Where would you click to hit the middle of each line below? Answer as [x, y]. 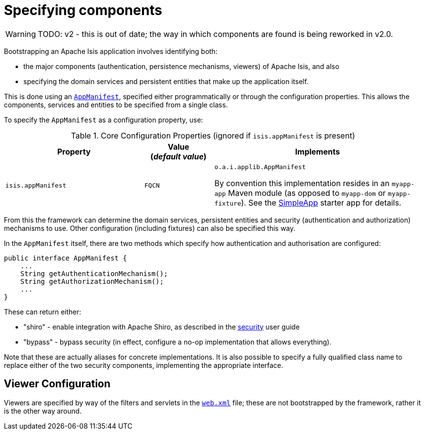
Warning [21, 34]
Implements [318, 151]
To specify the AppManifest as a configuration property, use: [104, 120]
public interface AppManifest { [65, 258]
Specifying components [83, 10]
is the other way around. [43, 411]
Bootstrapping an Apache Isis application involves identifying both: [111, 51]
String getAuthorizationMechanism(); [92, 281]
